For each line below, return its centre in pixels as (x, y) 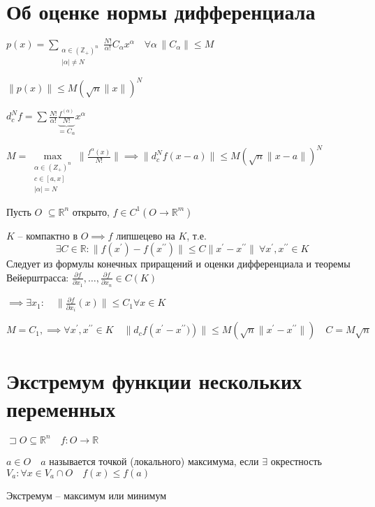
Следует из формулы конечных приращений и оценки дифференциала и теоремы (178, 264)
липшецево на (146, 235)
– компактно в (48, 235)
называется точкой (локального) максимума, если (154, 461)
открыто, (91, 211)
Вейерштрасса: (38, 277)
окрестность (296, 461)
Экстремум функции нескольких (154, 381)
